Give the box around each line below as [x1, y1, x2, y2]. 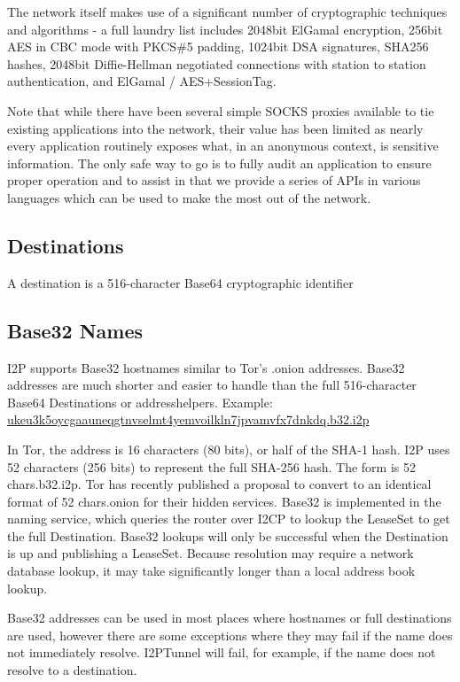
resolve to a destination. [7, 661, 137, 679]
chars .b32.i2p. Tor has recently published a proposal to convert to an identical [7, 475, 432, 493]
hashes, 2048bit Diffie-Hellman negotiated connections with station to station [7, 54, 426, 73]
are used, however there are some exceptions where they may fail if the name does [7, 625, 453, 644]
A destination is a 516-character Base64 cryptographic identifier [7, 273, 354, 291]
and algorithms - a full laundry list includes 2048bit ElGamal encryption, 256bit [7, 19, 443, 38]
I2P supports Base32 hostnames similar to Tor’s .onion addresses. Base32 [7, 358, 405, 376]
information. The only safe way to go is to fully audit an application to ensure [7, 153, 432, 172]
